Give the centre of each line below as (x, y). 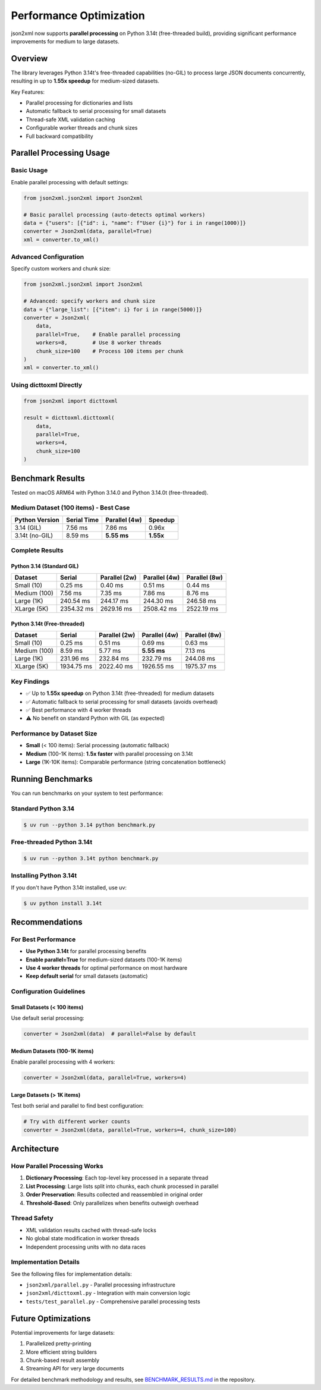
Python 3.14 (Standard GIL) (45, 566)
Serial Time (82, 520)
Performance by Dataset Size (54, 734)
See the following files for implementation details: (71, 1274)
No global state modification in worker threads (83, 1238)
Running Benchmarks (52, 779)
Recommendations (47, 922)
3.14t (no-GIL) (34, 535)
